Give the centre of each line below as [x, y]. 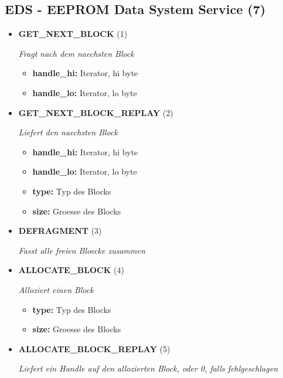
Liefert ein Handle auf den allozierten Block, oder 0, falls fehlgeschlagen [148, 368]
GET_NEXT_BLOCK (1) [73, 34]
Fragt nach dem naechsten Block [76, 53]
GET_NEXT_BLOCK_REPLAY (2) [96, 112]
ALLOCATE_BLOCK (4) [71, 270]
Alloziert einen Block [56, 289]
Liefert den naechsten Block [68, 132]
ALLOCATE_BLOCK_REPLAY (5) [94, 348]
